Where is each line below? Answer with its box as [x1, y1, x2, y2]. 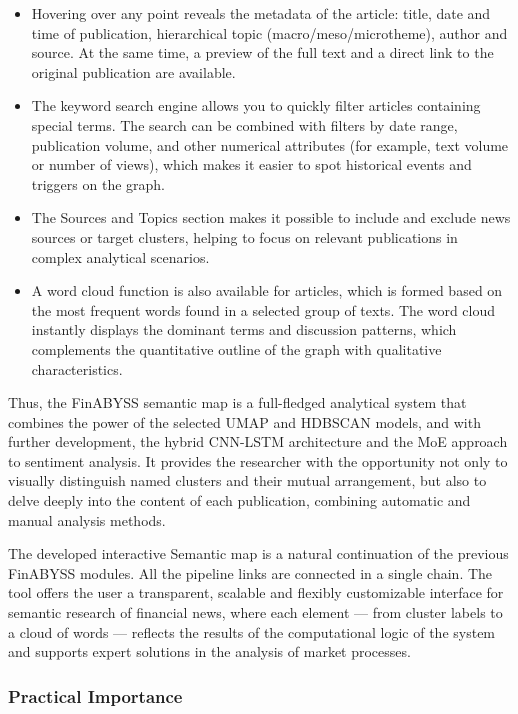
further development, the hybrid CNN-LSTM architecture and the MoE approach [8, 431, 508, 452]
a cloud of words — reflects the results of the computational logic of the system [8, 621, 496, 642]
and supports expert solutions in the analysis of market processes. [8, 641, 411, 662]
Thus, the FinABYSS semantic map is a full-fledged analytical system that [8, 392, 467, 413]
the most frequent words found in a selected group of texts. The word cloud [31, 299, 496, 320]
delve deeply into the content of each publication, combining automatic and [8, 490, 471, 511]
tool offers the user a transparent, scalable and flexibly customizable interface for [8, 582, 504, 603]
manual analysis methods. [8, 509, 166, 530]
